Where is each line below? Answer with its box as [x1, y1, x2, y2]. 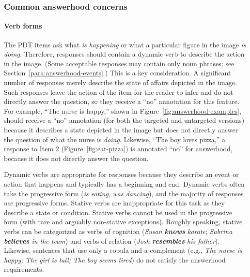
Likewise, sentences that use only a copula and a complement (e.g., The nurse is [4, 245, 242, 255]
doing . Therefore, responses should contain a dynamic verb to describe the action [4, 49, 245, 59]
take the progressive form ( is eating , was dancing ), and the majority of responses [4, 188, 244, 198]
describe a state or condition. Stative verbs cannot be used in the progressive [4, 207, 233, 217]
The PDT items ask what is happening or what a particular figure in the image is [4, 39, 246, 49]
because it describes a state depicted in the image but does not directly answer [4, 124, 238, 134]
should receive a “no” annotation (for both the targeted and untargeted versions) [4, 115, 245, 125]
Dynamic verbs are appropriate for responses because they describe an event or [4, 169, 239, 179]
